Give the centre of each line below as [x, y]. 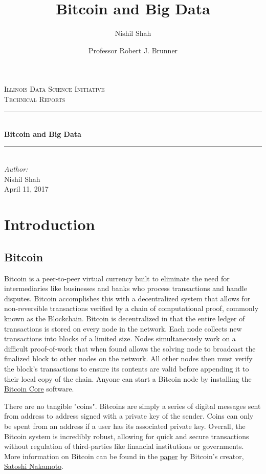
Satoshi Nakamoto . [34, 466]
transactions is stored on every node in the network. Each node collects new [123, 328]
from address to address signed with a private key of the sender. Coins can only [129, 416]
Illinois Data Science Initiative [54, 89]
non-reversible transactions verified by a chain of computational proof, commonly [131, 308]
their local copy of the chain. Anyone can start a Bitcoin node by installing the [128, 378]
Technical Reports [35, 99]
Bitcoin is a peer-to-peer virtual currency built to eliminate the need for [117, 278]
